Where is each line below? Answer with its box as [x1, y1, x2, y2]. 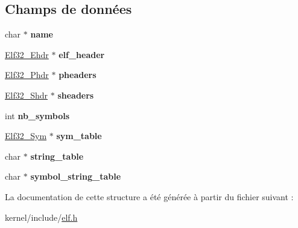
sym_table [56, 129, 102, 142]
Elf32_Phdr [5, 68, 49, 81]
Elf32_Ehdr [5, 48, 49, 60]
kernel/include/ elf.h [5, 210, 78, 223]
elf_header [59, 48, 105, 60]
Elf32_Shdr [5, 88, 48, 101]
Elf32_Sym [5, 129, 47, 142]
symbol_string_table [30, 170, 121, 183]
